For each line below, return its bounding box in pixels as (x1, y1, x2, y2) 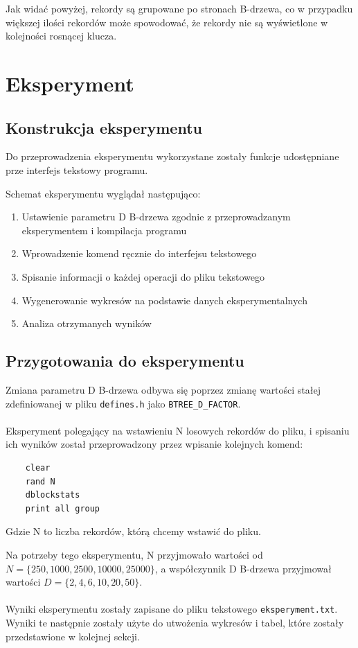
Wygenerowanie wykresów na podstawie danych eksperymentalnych (21, 292, 307, 307)
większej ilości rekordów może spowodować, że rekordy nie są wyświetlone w (6, 15, 328, 29)
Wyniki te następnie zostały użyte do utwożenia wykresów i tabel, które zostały (6, 615, 344, 629)
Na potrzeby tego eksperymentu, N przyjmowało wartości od (6, 547, 263, 561)
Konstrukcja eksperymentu (6, 116, 202, 138)
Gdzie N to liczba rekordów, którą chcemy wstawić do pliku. (6, 524, 261, 538)
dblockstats (25, 490, 80, 500)
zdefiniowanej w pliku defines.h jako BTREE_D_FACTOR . (6, 396, 241, 410)
